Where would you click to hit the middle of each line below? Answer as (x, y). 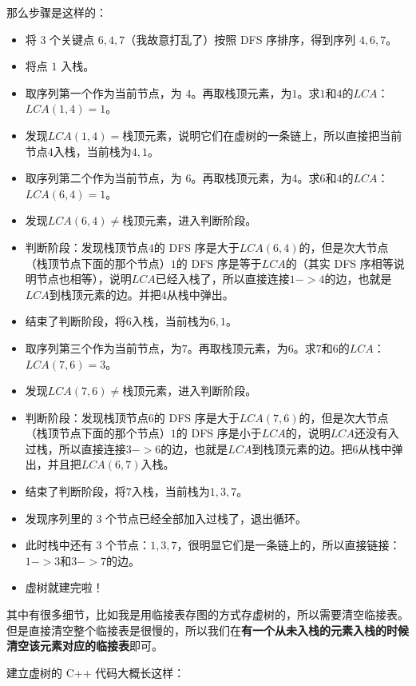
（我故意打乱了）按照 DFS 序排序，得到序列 (240, 39)
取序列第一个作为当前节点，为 (103, 92)
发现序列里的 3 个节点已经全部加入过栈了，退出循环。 (166, 518)
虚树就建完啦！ (64, 587)
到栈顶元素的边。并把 (105, 294)
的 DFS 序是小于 (219, 433)
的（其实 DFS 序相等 (339, 263)
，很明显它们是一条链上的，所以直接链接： (289, 545)
